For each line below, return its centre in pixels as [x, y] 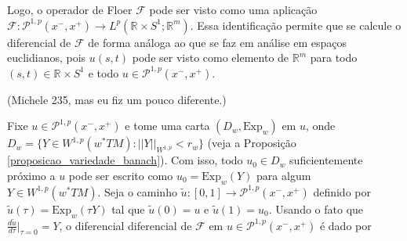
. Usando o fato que [316, 209]
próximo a [31, 175]
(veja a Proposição [252, 143]
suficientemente [326, 160]
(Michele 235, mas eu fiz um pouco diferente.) [117, 99]
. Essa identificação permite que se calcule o [296, 25]
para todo [334, 58]
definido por [342, 191]
